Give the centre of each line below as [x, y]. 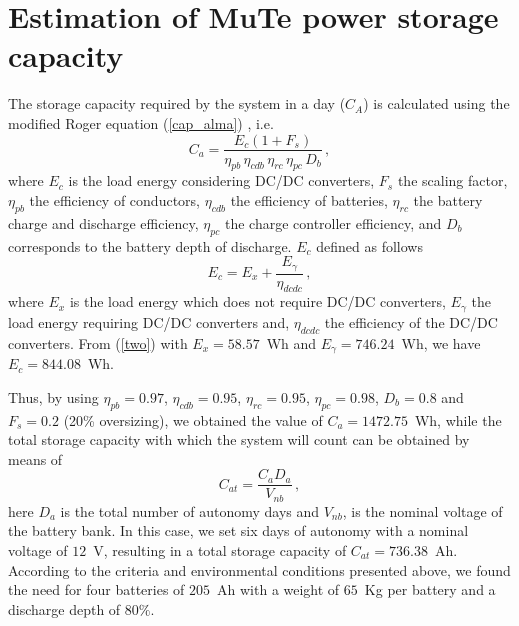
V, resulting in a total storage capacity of [220, 550]
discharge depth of [64, 608]
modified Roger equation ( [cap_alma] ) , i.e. [141, 122]
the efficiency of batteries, [309, 199]
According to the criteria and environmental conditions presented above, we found [259, 569]
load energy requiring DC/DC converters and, [149, 321]
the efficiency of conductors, [114, 199]
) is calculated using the [436, 103]
